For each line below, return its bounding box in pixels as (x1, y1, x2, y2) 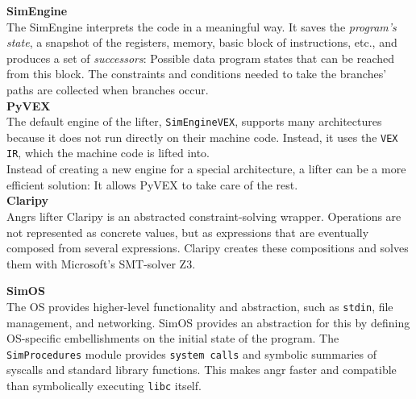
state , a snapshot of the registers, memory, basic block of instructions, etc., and (6, 34, 397, 51)
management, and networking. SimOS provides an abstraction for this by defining (6, 314, 410, 330)
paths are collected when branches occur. (6, 81, 209, 98)
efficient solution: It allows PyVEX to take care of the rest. (6, 176, 298, 193)
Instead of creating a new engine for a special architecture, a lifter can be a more (6, 160, 406, 177)
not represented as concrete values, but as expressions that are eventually (6, 223, 369, 240)
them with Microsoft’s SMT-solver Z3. (6, 255, 196, 272)
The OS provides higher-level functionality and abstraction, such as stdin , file (6, 297, 393, 314)
